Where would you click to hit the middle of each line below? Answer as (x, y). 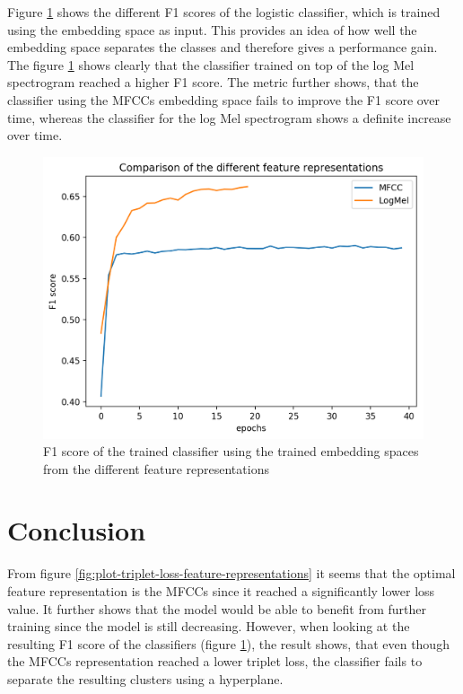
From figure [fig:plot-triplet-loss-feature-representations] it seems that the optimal (231, 573)
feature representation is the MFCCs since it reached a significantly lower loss (221, 591)
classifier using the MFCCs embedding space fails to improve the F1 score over (224, 99)
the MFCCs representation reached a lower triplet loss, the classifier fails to (215, 661)
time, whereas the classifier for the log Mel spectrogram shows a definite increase (229, 117)
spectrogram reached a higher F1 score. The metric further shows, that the (213, 82)
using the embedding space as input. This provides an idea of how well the (212, 29)
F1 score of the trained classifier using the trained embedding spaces (231, 451)
